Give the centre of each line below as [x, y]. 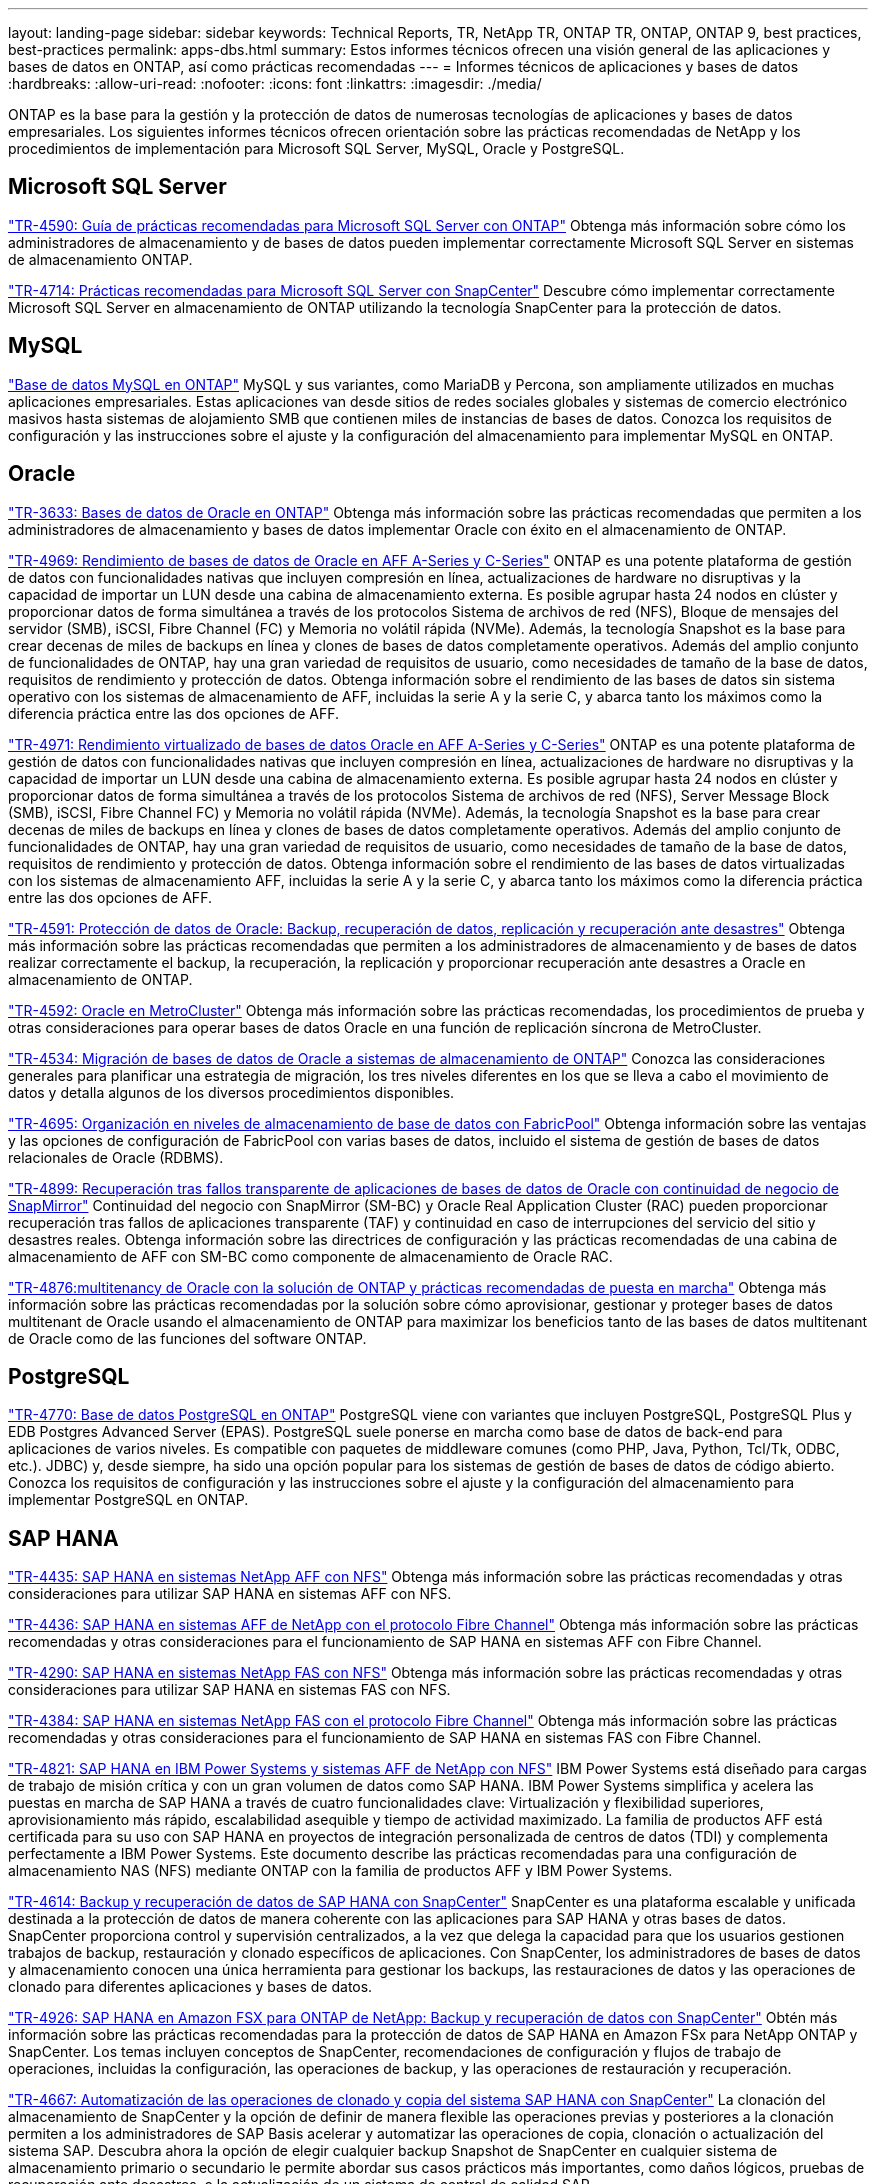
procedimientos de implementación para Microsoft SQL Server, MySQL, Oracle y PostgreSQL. [316, 148]
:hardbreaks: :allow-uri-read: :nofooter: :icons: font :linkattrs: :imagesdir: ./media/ [275, 83]
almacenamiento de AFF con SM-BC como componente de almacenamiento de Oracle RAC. [310, 1256]
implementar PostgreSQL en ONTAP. [128, 1500]
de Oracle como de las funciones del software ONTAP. [187, 1338]
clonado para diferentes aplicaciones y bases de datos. [190, 1987]
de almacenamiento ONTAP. [100, 259]
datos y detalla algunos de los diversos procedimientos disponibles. [231, 1092]
